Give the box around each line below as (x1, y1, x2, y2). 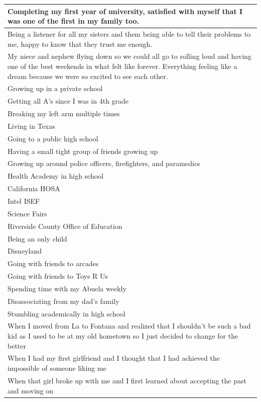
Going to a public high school (8, 133, 98, 143)
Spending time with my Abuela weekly (8, 283, 126, 293)
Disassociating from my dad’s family (8, 295, 119, 306)
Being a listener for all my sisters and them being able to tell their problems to (8, 28, 251, 39)
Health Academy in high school (8, 171, 104, 181)
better (8, 340, 26, 351)
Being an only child (8, 233, 67, 244)
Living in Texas (8, 120, 55, 131)
